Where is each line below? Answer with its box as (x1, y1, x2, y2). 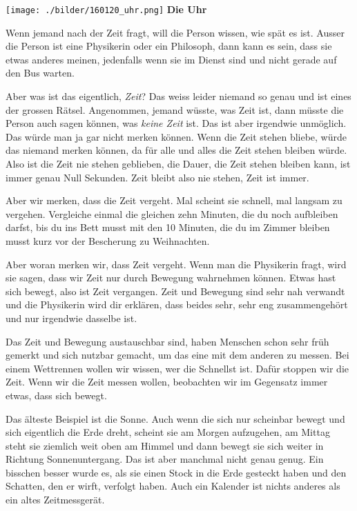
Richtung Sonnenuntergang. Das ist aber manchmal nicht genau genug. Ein (6, 452, 324, 466)
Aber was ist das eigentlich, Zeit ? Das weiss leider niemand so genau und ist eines (6, 89, 351, 103)
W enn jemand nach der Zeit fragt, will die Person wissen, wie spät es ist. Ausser (6, 25, 345, 39)
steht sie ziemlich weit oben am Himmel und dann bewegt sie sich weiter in (6, 438, 324, 452)
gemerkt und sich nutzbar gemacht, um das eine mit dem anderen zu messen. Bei (6, 348, 349, 362)
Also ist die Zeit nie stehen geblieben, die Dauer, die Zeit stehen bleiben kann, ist (6, 157, 351, 170)
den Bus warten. (6, 66, 75, 80)
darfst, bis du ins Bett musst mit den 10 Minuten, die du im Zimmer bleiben (6, 220, 330, 234)
